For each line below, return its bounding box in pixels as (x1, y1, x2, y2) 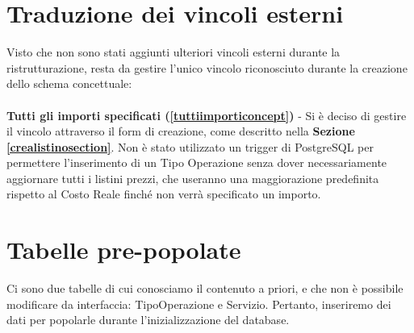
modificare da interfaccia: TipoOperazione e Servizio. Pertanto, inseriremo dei (6, 295, 391, 312)
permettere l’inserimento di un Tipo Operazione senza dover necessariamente (6, 154, 387, 171)
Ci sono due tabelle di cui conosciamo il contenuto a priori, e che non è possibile (6, 280, 404, 297)
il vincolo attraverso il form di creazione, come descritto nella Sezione (6, 123, 355, 139)
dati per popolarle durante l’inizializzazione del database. (6, 311, 290, 328)
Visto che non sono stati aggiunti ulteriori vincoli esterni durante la (6, 44, 341, 60)
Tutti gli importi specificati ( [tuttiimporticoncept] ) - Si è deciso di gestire (6, 106, 407, 123)
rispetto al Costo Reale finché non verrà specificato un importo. (6, 185, 321, 202)
